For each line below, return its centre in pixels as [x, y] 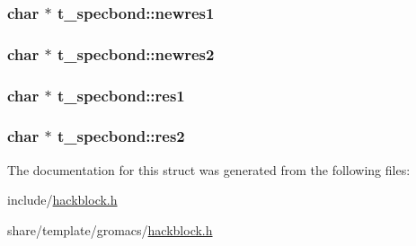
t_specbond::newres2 [136, 53]
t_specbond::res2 [121, 136]
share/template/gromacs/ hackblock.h [110, 229]
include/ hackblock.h [62, 200]
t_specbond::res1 [121, 95]
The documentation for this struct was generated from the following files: [209, 169]
